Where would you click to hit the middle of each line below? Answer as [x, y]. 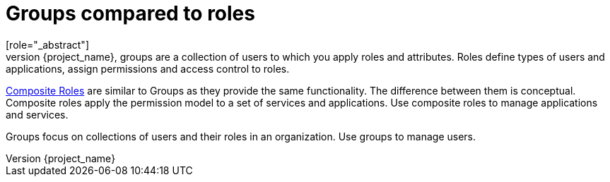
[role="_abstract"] [48, 44]
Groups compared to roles [130, 13]
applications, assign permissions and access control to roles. [148, 68]
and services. [37, 114]
